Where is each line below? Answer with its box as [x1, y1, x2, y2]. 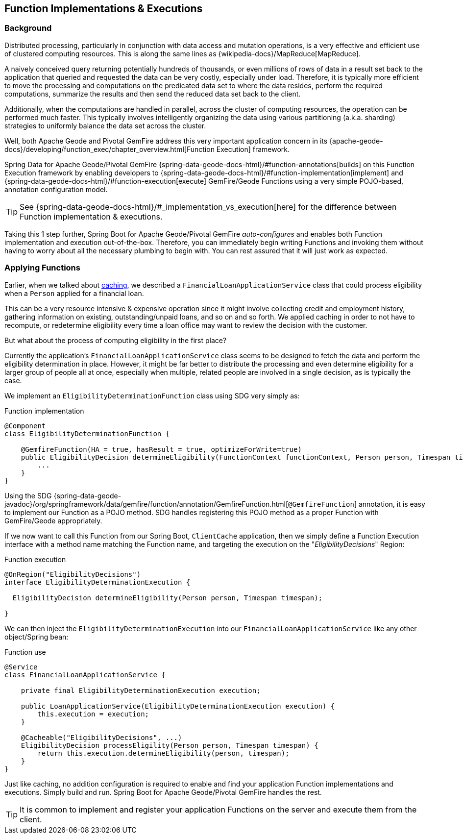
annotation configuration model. [4, 185, 108, 194]
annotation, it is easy [358, 499, 425, 508]
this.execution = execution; [37, 710, 149, 718]
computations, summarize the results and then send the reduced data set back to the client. [4, 89, 301, 98]
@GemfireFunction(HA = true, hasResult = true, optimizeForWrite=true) [21, 445, 302, 453]
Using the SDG [4, 491, 52, 500]
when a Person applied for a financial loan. [4, 289, 144, 297]
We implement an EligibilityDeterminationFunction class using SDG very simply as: [4, 391, 300, 400]
